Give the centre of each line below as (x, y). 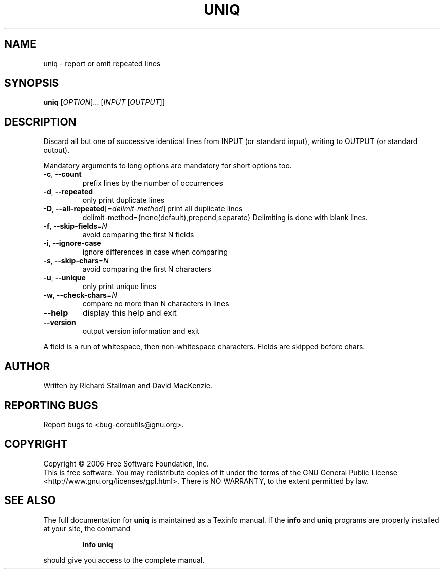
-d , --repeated (68, 192)
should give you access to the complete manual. (124, 560)
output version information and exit (141, 331)
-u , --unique (64, 278)
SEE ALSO (30, 500)
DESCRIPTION (40, 122)
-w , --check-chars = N (80, 295)
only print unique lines (119, 287)
